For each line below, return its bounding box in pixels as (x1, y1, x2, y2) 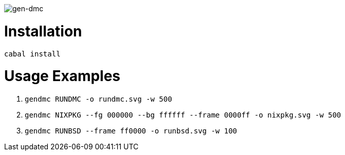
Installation (4, 22, 82, 40)
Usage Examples (4, 67, 121, 85)
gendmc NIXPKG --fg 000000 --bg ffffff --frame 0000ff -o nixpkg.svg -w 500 (25, 111, 341, 119)
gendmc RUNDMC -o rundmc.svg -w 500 (25, 95, 172, 103)
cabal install (4, 49, 61, 58)
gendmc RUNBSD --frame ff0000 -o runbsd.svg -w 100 (25, 127, 238, 135)
